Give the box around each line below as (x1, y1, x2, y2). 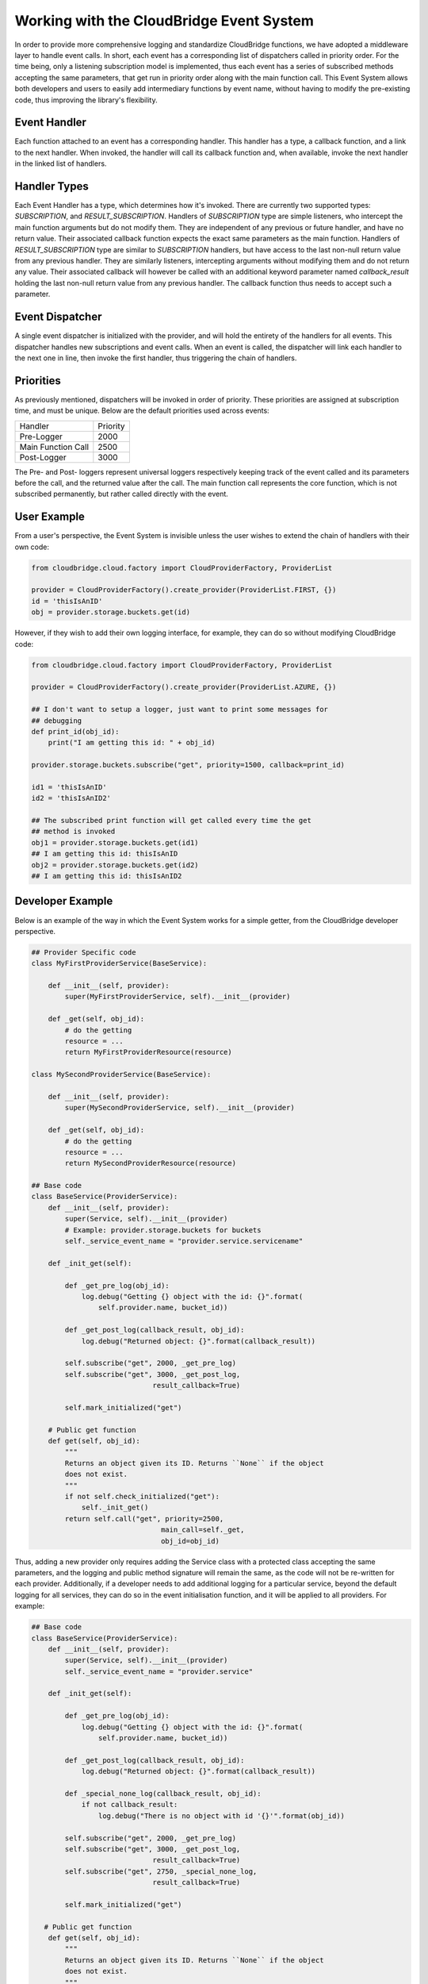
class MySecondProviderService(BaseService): (31, 1070, 212, 1079)
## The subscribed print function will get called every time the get (31, 816, 312, 825)
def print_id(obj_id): (31, 727, 120, 736)
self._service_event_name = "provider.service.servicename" (64, 1236, 304, 1246)
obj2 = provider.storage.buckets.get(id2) (31, 860, 199, 869)
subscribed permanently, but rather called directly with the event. (14, 489, 229, 499)
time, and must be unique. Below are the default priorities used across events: (14, 406, 269, 416)
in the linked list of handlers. (14, 159, 107, 168)
